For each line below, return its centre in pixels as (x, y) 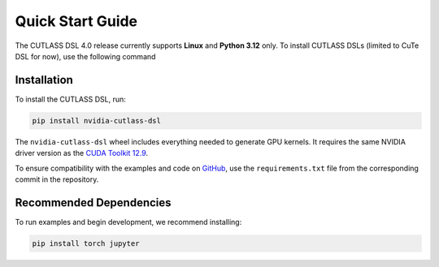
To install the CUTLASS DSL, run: (70, 99)
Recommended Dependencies (93, 202)
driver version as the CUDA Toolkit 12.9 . (82, 153)
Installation (44, 80)
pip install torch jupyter (86, 243)
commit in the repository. (57, 179)
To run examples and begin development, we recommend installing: (128, 222)
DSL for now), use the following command (85, 56)
